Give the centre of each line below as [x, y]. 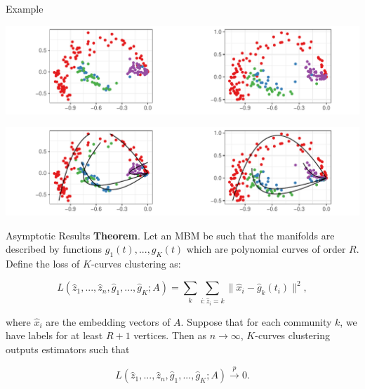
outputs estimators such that [68, 349]
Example [25, 8]
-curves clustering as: [136, 264]
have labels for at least [54, 335]
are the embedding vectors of [108, 321]
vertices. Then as [170, 335]
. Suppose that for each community [256, 321]
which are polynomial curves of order [266, 249]
